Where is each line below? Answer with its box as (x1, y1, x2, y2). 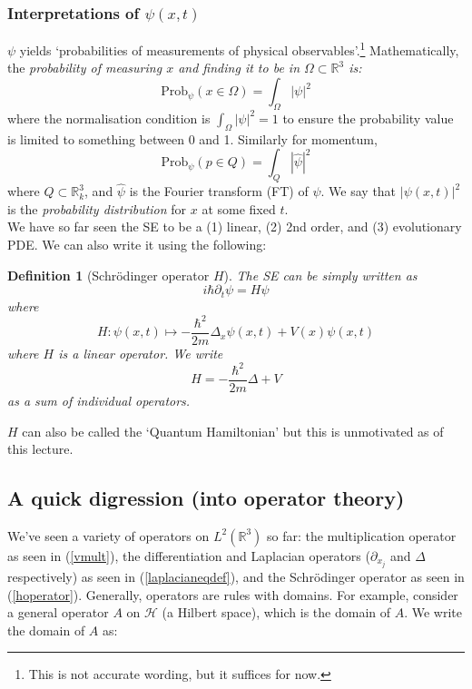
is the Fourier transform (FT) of (129, 182, 309, 201)
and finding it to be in (178, 58, 300, 77)
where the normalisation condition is (7, 108, 211, 127)
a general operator (7, 603, 109, 622)
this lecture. (7, 439, 74, 458)
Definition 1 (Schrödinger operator (7, 265, 210, 284)
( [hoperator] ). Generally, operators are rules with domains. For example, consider (7, 585, 458, 604)
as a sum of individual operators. (7, 391, 191, 409)
